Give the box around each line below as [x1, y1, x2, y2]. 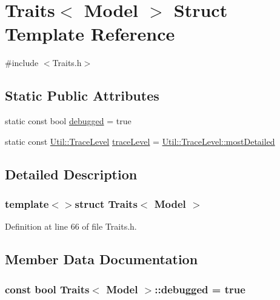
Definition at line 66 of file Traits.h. [5, 220, 137, 233]
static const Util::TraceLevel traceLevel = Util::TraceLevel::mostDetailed [5, 135, 275, 147]
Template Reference [5, 21, 175, 46]
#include [5, 56, 39, 69]
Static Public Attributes [5, 86, 159, 105]
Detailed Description [5, 164, 138, 183]
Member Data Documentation [5, 250, 198, 268]
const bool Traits [5, 281, 90, 296]
